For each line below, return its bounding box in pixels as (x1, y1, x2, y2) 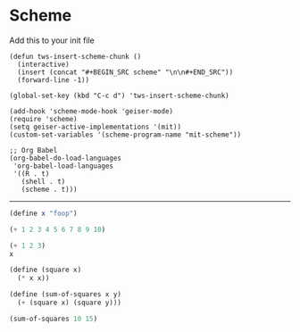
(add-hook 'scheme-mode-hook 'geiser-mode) (9, 106, 174, 116)
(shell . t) (21, 177, 66, 186)
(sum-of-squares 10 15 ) (9, 314, 98, 323)
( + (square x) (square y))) (17, 298, 122, 308)
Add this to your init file (9, 35, 96, 46)
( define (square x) (9, 265, 82, 275)
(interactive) (17, 60, 70, 69)
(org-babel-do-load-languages (9, 154, 122, 162)
